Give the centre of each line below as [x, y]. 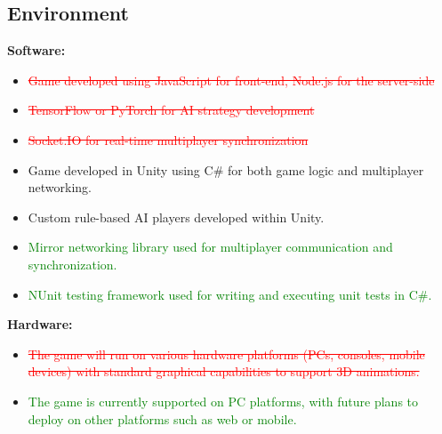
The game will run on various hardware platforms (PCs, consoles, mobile [226, 354]
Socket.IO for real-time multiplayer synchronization [168, 139]
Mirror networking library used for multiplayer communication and [210, 247]
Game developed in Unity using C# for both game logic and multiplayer [226, 169]
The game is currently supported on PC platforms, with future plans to [223, 401]
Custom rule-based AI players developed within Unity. [176, 217]
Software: [36, 50]
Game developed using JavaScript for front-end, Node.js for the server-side [231, 80]
